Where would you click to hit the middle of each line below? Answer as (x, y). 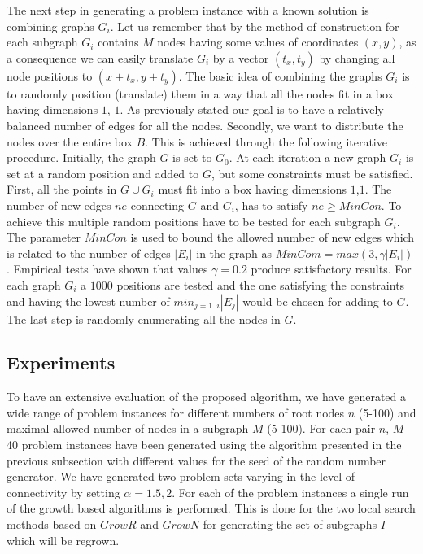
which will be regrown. (63, 540)
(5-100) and (387, 412)
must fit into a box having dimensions (253, 189)
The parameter (44, 237)
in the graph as (234, 253)
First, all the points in (62, 189)
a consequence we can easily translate (100, 57)
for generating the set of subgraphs (290, 524)
